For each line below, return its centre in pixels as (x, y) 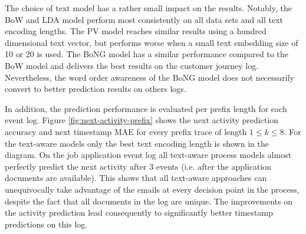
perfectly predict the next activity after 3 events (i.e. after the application (138, 166)
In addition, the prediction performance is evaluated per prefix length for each (146, 108)
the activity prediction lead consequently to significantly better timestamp (139, 212)
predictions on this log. (46, 224)
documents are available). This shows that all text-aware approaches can (136, 178)
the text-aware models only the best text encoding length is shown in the (137, 143)
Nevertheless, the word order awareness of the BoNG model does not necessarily (149, 77)
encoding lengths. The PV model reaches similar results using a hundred (136, 31)
